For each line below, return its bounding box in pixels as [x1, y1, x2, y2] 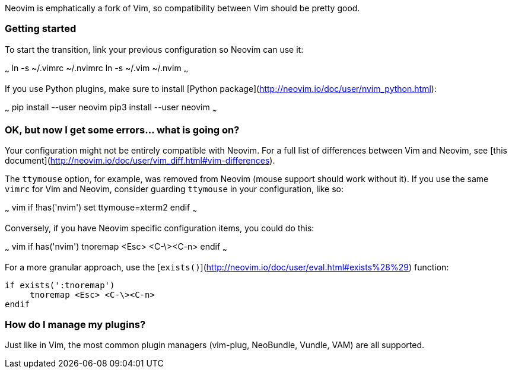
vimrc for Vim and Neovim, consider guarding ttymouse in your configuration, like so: [5, 184, 344, 195]
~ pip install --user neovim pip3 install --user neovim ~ [5, 101, 217, 114]
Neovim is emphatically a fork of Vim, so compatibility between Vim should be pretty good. [5, 3, 360, 13]
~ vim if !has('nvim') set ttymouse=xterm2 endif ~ [5, 202, 197, 215]
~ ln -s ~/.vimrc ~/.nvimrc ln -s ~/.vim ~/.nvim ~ [5, 62, 189, 75]
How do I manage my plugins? [5, 318, 146, 331]
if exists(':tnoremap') [5, 280, 115, 290]
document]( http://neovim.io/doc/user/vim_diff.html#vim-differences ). [5, 155, 275, 166]
